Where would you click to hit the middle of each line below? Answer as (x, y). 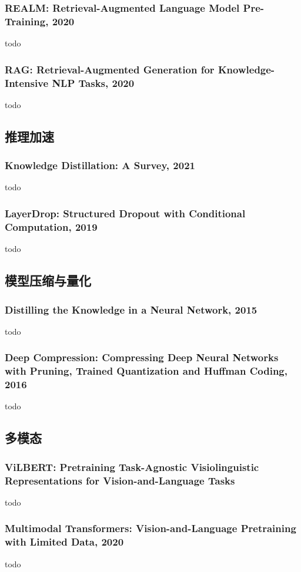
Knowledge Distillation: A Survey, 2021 (100, 165)
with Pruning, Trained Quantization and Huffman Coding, (146, 371)
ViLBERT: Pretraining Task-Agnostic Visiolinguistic (132, 467)
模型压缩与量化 (48, 280)
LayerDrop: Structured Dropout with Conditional (125, 213)
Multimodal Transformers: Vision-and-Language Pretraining (150, 528)
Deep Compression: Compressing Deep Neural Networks (142, 357)
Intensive (27, 83)
